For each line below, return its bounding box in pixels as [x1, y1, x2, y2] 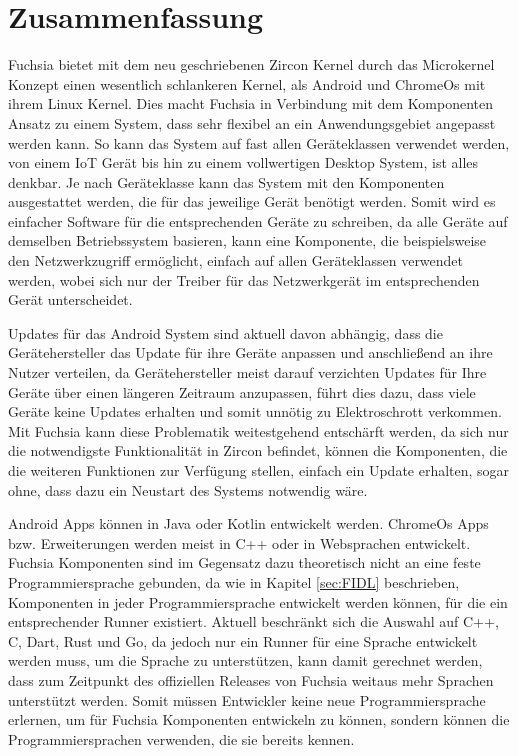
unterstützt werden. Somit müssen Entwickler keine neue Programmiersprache [8, 689, 486, 710]
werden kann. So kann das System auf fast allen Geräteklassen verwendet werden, [8, 132, 510, 153]
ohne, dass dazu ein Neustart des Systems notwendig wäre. [8, 479, 368, 500]
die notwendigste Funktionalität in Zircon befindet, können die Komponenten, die [8, 440, 508, 461]
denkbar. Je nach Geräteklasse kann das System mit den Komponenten [8, 171, 445, 192]
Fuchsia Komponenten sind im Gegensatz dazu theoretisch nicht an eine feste [8, 552, 481, 573]
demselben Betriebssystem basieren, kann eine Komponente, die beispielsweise [8, 230, 486, 251]
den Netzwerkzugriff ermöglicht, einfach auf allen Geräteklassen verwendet [8, 250, 464, 271]
